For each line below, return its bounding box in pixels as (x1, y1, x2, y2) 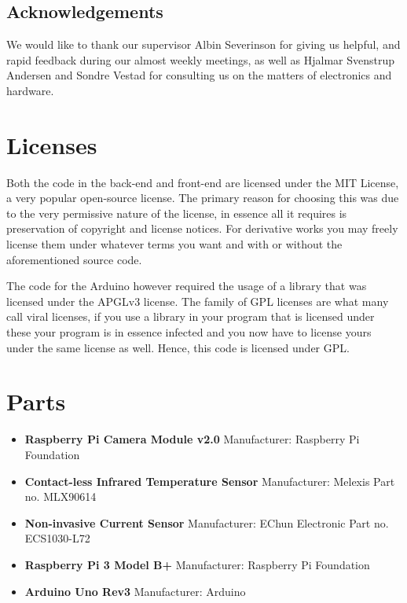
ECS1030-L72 (24, 530, 90, 546)
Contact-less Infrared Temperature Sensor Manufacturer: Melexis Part (24, 472, 395, 489)
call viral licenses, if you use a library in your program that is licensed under (6, 308, 375, 325)
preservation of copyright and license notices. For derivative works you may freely (6, 220, 398, 237)
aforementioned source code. (6, 251, 142, 267)
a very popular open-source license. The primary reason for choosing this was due (6, 189, 399, 206)
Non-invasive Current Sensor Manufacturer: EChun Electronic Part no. (24, 514, 389, 531)
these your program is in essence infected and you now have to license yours (6, 324, 372, 340)
